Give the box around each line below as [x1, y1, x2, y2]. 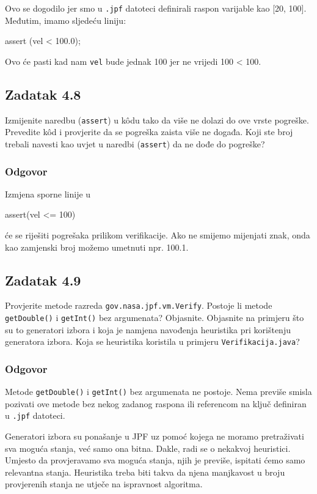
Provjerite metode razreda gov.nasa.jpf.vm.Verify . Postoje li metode [5, 299, 272, 312]
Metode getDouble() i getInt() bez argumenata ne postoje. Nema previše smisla [5, 385, 312, 398]
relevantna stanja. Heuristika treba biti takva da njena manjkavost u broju [5, 465, 285, 478]
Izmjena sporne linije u [5, 187, 91, 200]
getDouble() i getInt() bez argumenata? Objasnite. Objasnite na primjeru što [5, 311, 304, 324]
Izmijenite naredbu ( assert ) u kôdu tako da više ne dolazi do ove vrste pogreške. [5, 113, 309, 126]
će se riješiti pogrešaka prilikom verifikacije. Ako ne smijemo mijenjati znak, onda [5, 229, 310, 241]
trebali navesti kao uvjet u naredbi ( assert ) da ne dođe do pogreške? [5, 137, 265, 150]
